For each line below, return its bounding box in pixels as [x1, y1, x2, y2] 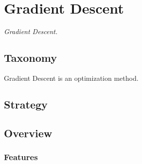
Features [4, 151, 38, 163]
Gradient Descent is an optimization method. [4, 73, 139, 83]
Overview [4, 125, 53, 140]
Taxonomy [4, 50, 57, 65]
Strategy [4, 96, 48, 111]
